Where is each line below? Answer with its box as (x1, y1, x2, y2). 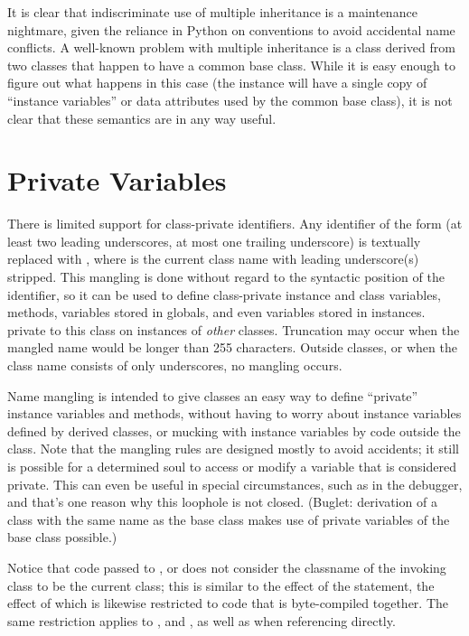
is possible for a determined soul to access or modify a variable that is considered (7, 457, 456, 475)
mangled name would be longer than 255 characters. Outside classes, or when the (7, 338, 457, 357)
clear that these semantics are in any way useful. (7, 108, 277, 127)
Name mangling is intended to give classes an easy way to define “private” (7, 386, 418, 405)
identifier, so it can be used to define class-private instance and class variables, (7, 285, 441, 304)
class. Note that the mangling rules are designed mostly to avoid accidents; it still (7, 439, 459, 458)
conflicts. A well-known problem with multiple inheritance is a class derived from (7, 38, 455, 57)
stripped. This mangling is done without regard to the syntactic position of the (7, 267, 445, 286)
